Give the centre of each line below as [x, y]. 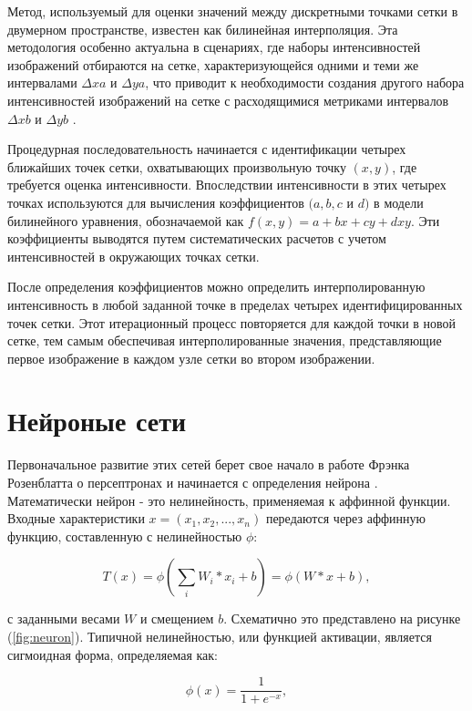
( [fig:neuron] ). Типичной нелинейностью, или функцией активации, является [220, 636]
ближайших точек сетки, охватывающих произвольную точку [177, 166]
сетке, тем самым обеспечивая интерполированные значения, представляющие [225, 340]
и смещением [177, 618]
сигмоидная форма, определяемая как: [113, 654]
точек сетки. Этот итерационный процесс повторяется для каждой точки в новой [232, 322]
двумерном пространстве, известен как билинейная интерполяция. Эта [203, 29]
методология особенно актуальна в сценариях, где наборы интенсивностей [214, 47]
